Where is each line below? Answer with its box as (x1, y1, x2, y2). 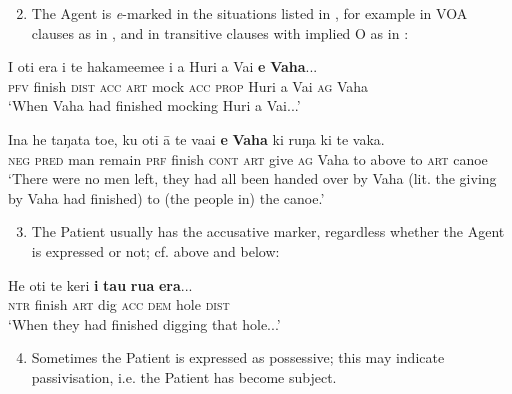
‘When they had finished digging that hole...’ (8, 313, 281, 334)
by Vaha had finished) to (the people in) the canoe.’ (8, 187, 325, 208)
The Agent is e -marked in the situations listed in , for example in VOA (31, 3, 468, 23)
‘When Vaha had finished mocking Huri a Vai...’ (8, 95, 301, 116)
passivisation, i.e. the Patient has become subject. (31, 366, 337, 387)
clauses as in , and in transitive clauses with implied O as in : (31, 22, 409, 43)
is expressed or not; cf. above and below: (31, 240, 280, 261)
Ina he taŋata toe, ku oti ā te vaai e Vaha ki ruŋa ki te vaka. (8, 128, 385, 149)
